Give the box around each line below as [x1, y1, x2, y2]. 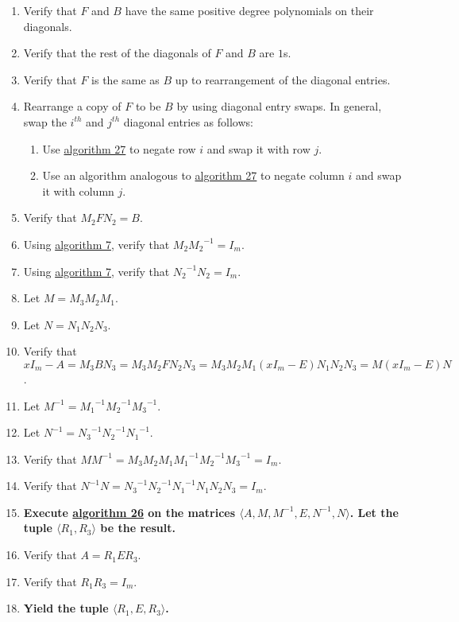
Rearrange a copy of [23, 98, 121, 115]
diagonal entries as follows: [123, 113, 253, 130]
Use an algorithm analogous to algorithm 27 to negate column [42, 167, 345, 184]
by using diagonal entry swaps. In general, [176, 98, 382, 115]
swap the [23, 113, 67, 130]
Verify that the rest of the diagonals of [23, 45, 211, 61]
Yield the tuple [23, 600, 109, 616]
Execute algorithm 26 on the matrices [23, 503, 236, 520]
